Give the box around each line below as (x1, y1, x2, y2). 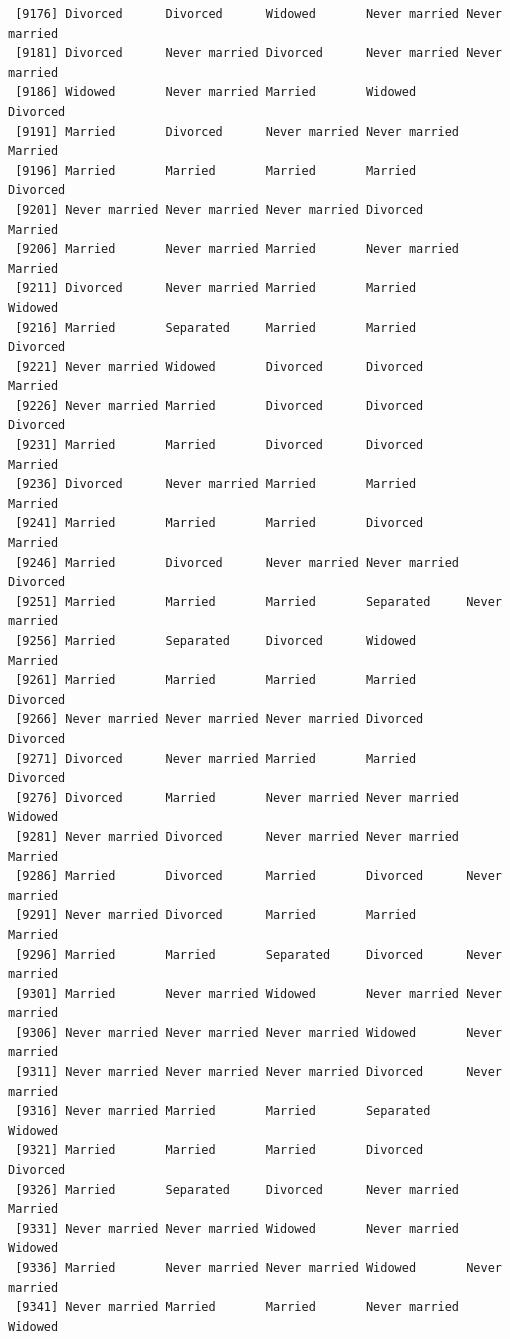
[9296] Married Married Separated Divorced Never (15, 947, 502, 962)
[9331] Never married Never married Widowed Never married (15, 1221, 460, 1236)
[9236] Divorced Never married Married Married (15, 477, 417, 492)
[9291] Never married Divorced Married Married (15, 908, 417, 923)
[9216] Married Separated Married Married (15, 320, 417, 335)
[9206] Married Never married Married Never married (15, 242, 460, 257)
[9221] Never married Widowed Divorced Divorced (15, 359, 424, 374)
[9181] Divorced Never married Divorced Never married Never (15, 46, 502, 61)
